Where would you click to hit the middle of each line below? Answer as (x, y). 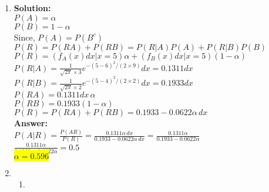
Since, (24, 37)
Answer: (31, 123)
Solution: (32, 8)
